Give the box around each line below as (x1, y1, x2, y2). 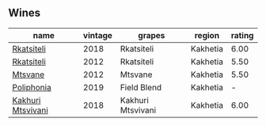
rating (230, 29, 254, 40)
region (194, 29, 220, 40)
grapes (138, 29, 165, 40)
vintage (82, 29, 113, 40)
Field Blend (120, 82, 162, 93)
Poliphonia (12, 82, 51, 93)
